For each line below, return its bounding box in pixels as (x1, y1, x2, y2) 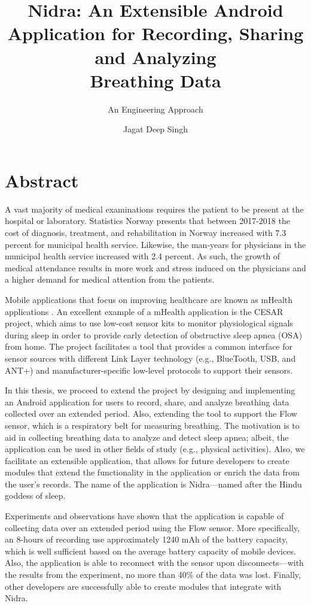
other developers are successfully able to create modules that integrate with (5, 580, 282, 592)
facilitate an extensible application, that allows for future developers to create (5, 454, 289, 466)
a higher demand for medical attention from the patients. (5, 273, 215, 286)
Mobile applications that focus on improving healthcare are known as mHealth (5, 293, 293, 305)
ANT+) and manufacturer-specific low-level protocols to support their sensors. (5, 363, 293, 376)
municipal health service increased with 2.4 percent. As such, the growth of (5, 250, 280, 262)
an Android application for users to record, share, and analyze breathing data (5, 395, 289, 408)
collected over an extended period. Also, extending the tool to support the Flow (5, 407, 297, 420)
